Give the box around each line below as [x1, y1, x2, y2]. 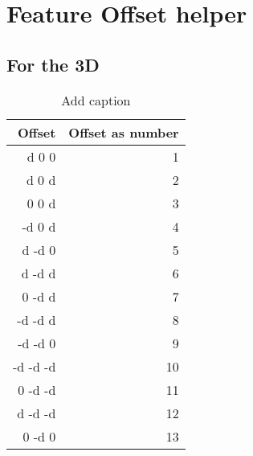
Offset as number [68, 122, 179, 142]
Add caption [61, 90, 131, 109]
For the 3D [6, 51, 100, 76]
